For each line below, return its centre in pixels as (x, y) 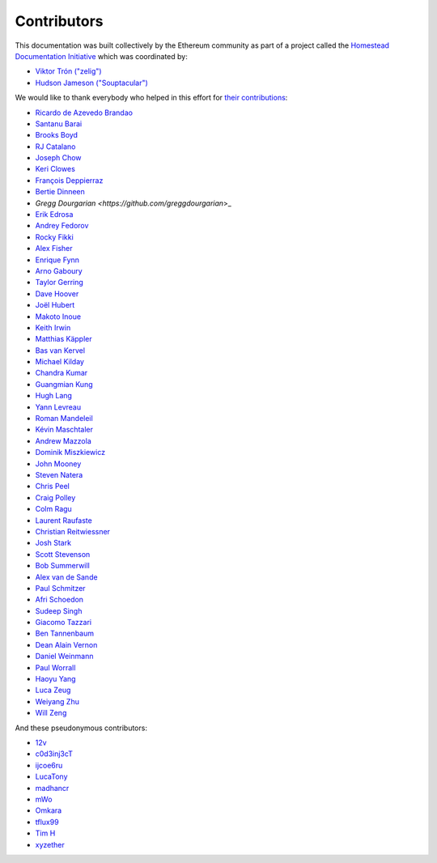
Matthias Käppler (64, 339)
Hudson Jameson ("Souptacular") (92, 83)
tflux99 (47, 822)
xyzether (50, 844)
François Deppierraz (69, 180)
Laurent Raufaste (64, 520)
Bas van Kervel (60, 350)
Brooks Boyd (57, 135)
